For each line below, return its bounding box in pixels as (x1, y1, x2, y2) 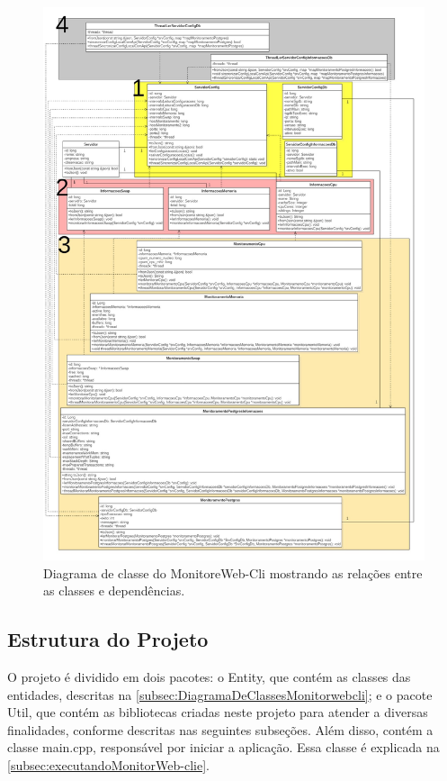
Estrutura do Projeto (7, 625, 209, 653)
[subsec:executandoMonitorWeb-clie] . (7, 756, 210, 775)
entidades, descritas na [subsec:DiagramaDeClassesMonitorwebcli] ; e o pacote (7, 685, 433, 704)
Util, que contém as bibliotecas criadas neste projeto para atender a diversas (7, 703, 428, 722)
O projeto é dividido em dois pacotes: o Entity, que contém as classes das (7, 667, 411, 686)
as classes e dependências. (43, 581, 185, 600)
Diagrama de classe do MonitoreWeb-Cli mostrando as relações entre (43, 563, 423, 582)
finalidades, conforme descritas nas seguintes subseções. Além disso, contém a (7, 720, 434, 739)
